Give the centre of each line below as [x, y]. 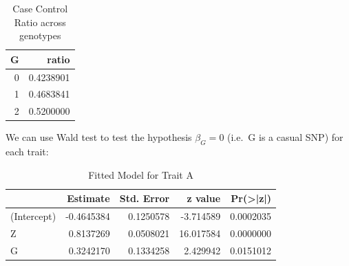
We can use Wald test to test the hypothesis [99, 137]
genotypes [40, 35]
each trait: [27, 152]
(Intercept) [33, 216]
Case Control [40, 8]
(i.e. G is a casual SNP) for [285, 137]
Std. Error [145, 198]
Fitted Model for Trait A [141, 174]
